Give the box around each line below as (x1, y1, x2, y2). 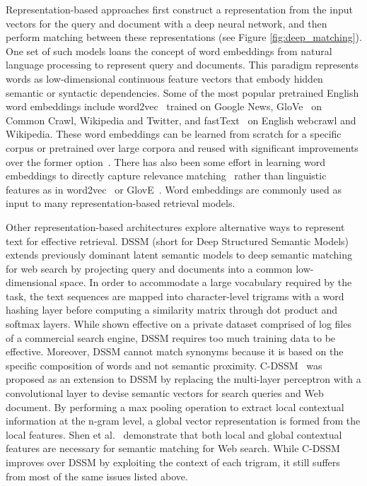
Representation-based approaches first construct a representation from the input (6, 2, 353, 16)
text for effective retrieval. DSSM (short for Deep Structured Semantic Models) (6, 233, 349, 248)
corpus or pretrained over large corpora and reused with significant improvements (6, 140, 359, 155)
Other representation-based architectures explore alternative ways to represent (6, 219, 345, 234)
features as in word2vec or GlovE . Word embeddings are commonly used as (6, 182, 342, 196)
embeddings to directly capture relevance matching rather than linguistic (6, 168, 327, 183)
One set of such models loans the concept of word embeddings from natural (6, 43, 332, 58)
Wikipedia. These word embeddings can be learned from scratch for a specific (6, 126, 342, 141)
